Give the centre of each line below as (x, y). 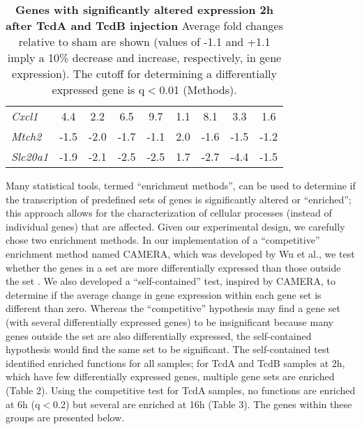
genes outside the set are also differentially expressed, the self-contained (159, 335)
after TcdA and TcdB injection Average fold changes (145, 25)
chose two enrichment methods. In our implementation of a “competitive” (163, 240)
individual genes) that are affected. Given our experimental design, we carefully (175, 226)
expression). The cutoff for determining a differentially (144, 73)
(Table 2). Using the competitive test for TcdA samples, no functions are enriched (181, 390)
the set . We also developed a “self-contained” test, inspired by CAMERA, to (171, 281)
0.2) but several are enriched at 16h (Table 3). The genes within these (203, 404)
